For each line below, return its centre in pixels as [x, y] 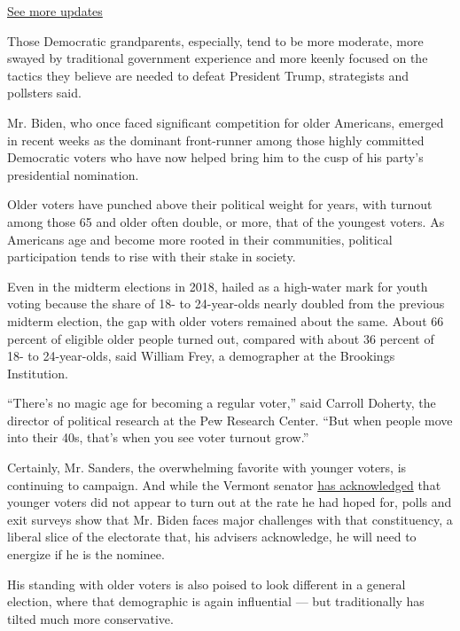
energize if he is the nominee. [86, 554]
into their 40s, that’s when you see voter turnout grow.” [158, 437]
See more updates [55, 11]
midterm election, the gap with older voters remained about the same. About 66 [226, 320]
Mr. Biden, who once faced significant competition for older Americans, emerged [226, 122]
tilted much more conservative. [90, 618]
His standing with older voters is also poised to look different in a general [207, 584]
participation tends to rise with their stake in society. [152, 257]
